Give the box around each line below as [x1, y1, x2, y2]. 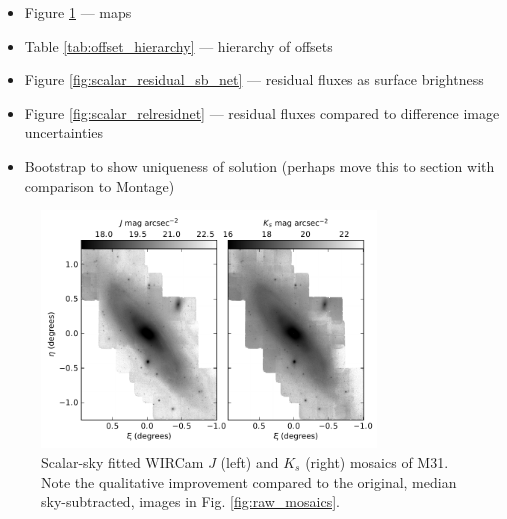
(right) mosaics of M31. [305, 451, 449, 472]
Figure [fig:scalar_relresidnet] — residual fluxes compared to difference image [24, 102, 500, 123]
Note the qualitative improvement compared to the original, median [41, 471, 457, 492]
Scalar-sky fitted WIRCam [41, 451, 204, 472]
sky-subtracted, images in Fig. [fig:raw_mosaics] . [41, 491, 340, 512]
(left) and [220, 451, 279, 472]
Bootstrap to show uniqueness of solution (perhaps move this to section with [24, 155, 495, 176]
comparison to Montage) [24, 175, 175, 196]
